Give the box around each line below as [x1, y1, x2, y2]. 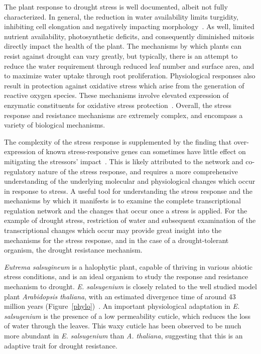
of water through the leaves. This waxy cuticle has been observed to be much [4, 320, 241, 331]
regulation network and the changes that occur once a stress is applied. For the [4, 205, 247, 215]
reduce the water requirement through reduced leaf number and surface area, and [4, 60, 254, 71]
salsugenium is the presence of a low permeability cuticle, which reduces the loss [4, 310, 251, 321]
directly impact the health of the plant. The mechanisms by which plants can [4, 41, 242, 51]
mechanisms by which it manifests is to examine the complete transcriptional [4, 195, 241, 206]
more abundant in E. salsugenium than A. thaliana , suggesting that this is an [4, 330, 243, 340]
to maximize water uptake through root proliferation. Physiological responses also [4, 70, 255, 81]
